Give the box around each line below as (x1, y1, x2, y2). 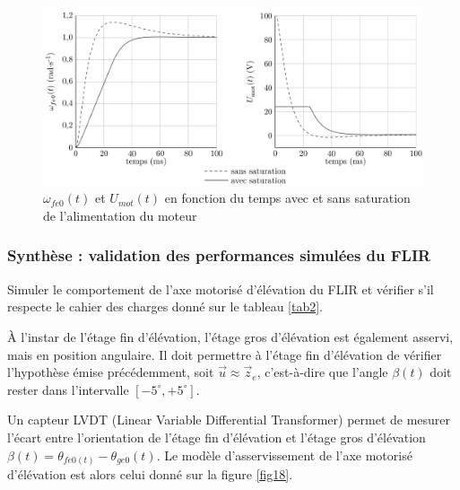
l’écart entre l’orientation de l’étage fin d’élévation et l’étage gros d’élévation (7, 427, 426, 446)
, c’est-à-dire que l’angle (256, 363, 388, 381)
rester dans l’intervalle (7, 380, 129, 398)
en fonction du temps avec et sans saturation (164, 188, 411, 207)
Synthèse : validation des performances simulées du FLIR (7, 244, 431, 267)
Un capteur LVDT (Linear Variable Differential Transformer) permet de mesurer (7, 410, 451, 429)
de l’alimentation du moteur (43, 206, 197, 224)
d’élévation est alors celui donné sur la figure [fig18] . (7, 465, 293, 484)
